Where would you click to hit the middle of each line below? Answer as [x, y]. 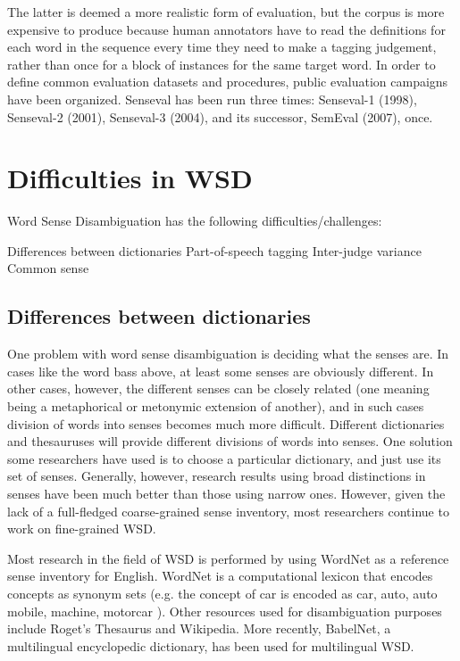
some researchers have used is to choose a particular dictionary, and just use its [224, 458]
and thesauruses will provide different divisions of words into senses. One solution [230, 441]
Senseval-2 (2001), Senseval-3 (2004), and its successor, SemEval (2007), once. [220, 116]
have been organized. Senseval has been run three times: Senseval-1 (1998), [212, 99]
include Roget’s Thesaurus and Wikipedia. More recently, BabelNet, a [199, 628]
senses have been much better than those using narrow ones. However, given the [226, 494]
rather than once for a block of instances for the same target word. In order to [222, 64]
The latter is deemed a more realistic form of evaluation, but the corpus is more [226, 12]
